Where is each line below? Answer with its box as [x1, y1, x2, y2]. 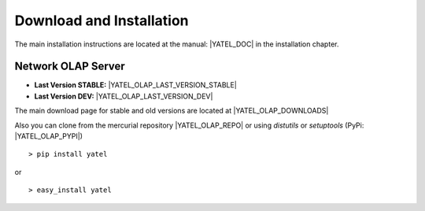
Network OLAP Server [14, 60, 125, 73]
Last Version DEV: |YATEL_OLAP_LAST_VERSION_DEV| [34, 91, 213, 101]
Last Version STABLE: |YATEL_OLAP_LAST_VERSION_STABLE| [34, 80, 238, 90]
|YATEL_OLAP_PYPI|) [14, 131, 83, 141]
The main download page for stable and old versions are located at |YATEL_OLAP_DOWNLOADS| [14, 106, 329, 116]
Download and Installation [14, 12, 189, 29]
